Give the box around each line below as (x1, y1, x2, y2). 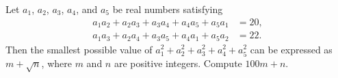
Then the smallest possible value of (5, 42, 153, 56)
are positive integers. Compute (114, 55, 242, 70)
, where (41, 55, 72, 70)
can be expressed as (250, 42, 333, 56)
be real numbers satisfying (112, 2, 223, 16)
